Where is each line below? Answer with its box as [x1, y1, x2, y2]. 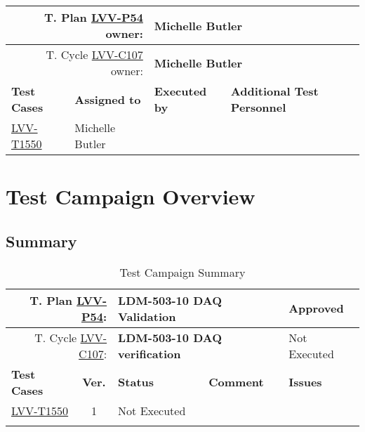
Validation [118, 308, 176, 325]
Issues [288, 374, 322, 391]
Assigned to [74, 91, 141, 107]
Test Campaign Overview [6, 182, 255, 211]
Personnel [230, 99, 286, 115]
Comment [208, 374, 264, 391]
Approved [288, 300, 344, 317]
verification [118, 345, 181, 362]
